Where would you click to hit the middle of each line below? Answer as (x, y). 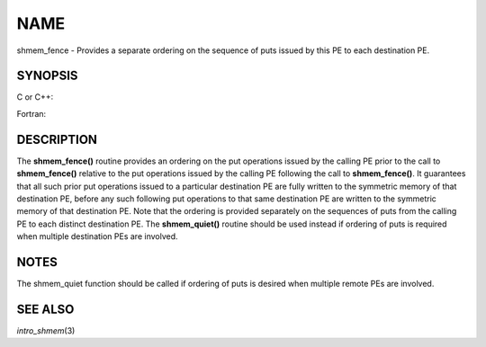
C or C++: (35, 97)
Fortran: (31, 113)
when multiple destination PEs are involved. (98, 236)
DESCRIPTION (57, 139)
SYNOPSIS (47, 76)
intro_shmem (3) (46, 330)
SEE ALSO (45, 309)
